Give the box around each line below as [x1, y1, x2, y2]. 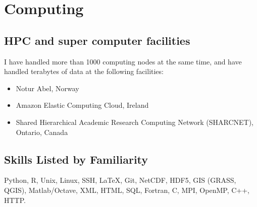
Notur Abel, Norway [16, 83, 79, 93]
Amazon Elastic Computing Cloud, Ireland [16, 100, 149, 110]
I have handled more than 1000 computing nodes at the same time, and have [4, 56, 242, 66]
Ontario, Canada [16, 126, 68, 137]
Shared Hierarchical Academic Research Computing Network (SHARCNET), [16, 116, 254, 127]
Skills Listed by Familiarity [4, 151, 148, 167]
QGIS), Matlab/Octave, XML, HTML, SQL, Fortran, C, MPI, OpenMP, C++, [4, 184, 249, 195]
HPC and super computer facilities [4, 32, 190, 48]
